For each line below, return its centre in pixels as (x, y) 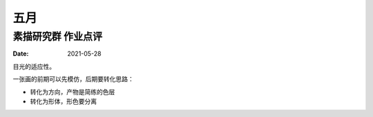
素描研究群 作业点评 (58, 36)
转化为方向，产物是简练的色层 (73, 92)
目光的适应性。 (34, 66)
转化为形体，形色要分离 (63, 101)
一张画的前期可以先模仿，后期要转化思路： (73, 79)
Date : (21, 54)
